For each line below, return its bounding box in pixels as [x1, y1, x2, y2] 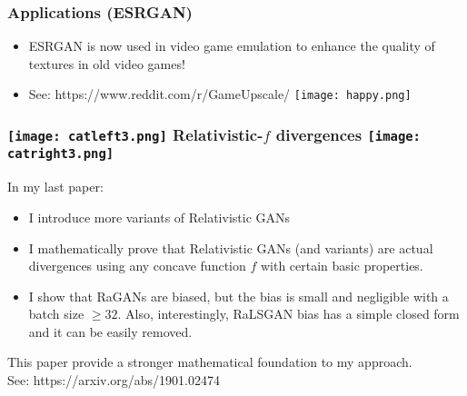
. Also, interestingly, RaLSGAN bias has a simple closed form [117, 304, 460, 323]
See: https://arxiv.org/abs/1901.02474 [7, 371, 220, 390]
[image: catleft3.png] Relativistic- [7, 123, 263, 145]
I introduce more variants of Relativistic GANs [28, 207, 291, 226]
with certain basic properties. [260, 256, 423, 275]
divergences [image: [275, 123, 421, 145]
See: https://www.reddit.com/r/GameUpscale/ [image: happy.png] [28, 84, 412, 104]
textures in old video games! [28, 54, 185, 73]
